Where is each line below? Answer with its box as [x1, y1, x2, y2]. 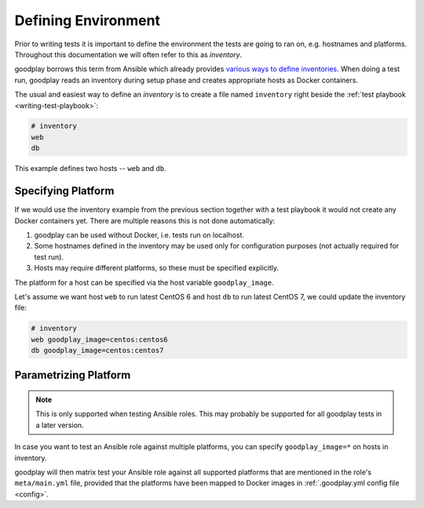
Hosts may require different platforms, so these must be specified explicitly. [34, 263, 279, 273]
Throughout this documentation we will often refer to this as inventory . [14, 49, 243, 59]
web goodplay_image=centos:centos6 [31, 335, 168, 344]
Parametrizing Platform [14, 368, 131, 382]
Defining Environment [14, 12, 161, 29]
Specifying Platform [14, 184, 115, 198]
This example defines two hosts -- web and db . [14, 164, 166, 173]
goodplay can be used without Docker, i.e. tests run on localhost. [34, 230, 245, 239]
